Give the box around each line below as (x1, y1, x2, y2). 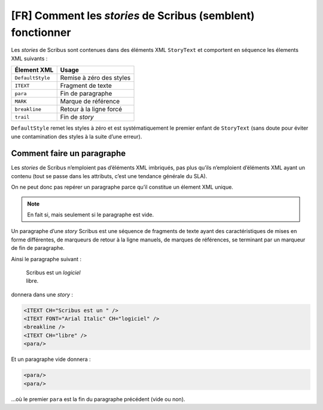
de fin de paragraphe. (11, 244, 65, 252)
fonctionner (11, 26, 71, 39)
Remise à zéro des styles (60, 74, 131, 82)
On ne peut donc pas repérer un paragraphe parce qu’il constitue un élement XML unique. (11, 183, 233, 191)
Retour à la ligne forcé (60, 105, 123, 114)
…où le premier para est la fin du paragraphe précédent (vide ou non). (11, 395, 185, 403)
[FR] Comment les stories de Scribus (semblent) (11, 9, 255, 22)
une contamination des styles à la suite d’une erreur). (11, 133, 142, 140)
